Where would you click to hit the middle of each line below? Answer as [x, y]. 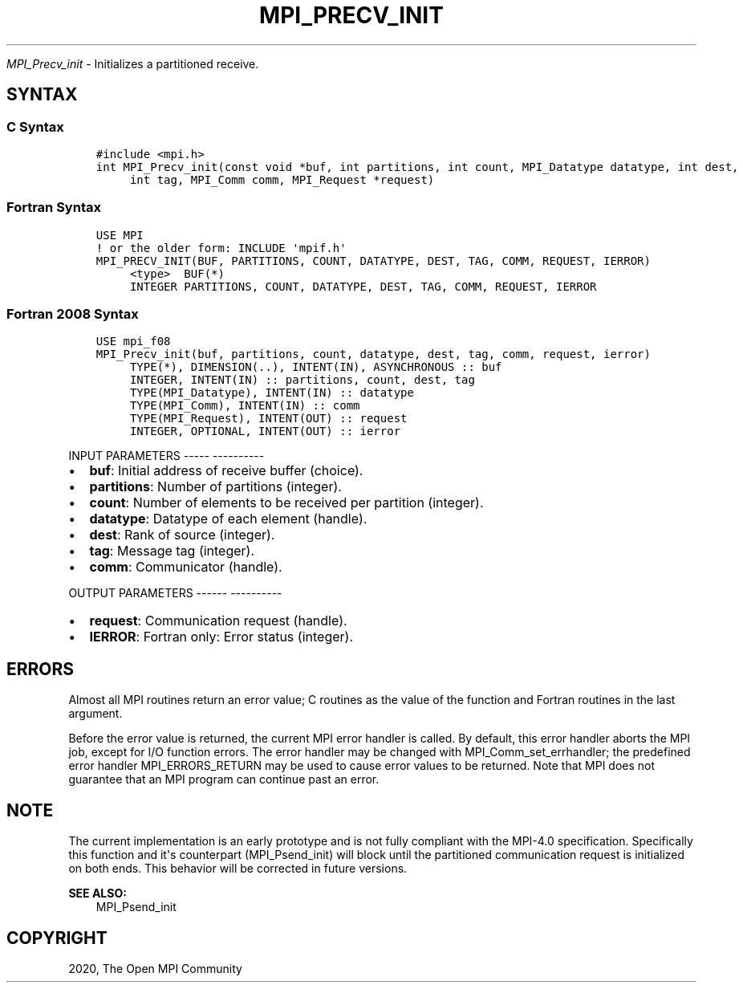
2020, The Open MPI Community [155, 969]
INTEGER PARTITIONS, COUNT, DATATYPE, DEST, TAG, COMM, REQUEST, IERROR [363, 286]
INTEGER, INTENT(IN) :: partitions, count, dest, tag [302, 380]
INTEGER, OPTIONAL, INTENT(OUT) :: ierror [265, 431]
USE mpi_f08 [133, 342]
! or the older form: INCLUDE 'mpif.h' [221, 248]
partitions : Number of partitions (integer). [215, 487]
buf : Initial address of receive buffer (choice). [226, 471]
